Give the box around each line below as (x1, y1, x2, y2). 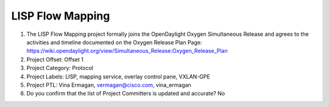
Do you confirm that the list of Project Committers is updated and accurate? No (26, 90, 225, 97)
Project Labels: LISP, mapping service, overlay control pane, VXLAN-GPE (26, 73, 210, 80)
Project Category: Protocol (26, 64, 94, 72)
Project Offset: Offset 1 (26, 55, 83, 63)
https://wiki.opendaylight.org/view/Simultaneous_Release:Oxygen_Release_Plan (26, 47, 228, 55)
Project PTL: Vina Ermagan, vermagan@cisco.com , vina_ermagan (26, 81, 191, 88)
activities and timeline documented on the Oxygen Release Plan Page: (26, 38, 202, 46)
